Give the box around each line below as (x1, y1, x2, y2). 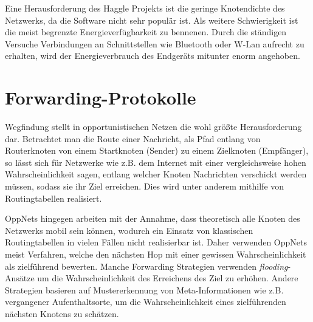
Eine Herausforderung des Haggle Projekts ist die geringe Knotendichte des (5, 2, 285, 14)
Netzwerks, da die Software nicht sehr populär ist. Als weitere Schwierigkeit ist (5, 13, 298, 26)
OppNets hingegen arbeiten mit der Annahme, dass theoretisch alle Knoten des (5, 212, 300, 225)
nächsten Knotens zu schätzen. (5, 307, 119, 320)
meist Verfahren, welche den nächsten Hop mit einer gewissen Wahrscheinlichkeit (5, 248, 306, 261)
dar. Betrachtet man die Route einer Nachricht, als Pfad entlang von (5, 132, 261, 145)
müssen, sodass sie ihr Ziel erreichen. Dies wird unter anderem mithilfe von (5, 180, 284, 193)
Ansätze (5, 272, 35, 284)
